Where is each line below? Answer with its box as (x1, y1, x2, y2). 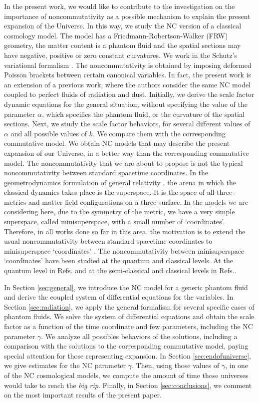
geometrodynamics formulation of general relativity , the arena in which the (4, 177, 237, 187)
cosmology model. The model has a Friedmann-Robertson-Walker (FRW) (4, 30, 228, 40)
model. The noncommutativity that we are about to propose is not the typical (4, 157, 243, 168)
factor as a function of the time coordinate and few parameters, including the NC (4, 321, 253, 331)
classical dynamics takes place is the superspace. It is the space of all (4, 187, 215, 197)
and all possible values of (10, 128, 87, 138)
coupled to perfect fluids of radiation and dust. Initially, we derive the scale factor (4, 89, 255, 99)
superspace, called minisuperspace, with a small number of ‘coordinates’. (4, 216, 225, 227)
